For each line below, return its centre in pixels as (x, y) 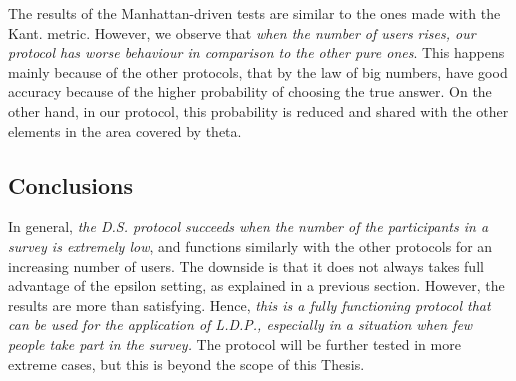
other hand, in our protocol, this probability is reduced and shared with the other (258, 110)
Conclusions (71, 184)
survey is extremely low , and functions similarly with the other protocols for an (250, 245)
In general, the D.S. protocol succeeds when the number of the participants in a (248, 226)
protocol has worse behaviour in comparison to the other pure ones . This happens (256, 52)
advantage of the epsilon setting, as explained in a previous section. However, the (256, 285)
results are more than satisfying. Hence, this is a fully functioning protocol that (249, 304)
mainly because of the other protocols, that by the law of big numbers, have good (258, 71)
